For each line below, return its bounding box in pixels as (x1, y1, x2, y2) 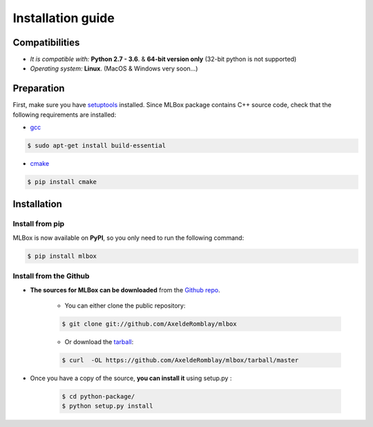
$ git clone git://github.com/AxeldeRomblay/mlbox (61, 320, 238, 328)
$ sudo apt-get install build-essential (27, 142, 166, 150)
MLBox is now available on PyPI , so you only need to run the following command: (12, 234, 245, 242)
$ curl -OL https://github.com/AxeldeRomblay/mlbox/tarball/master (61, 356, 299, 364)
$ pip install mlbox (27, 252, 97, 260)
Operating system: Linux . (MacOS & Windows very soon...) (30, 64, 198, 73)
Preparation (12, 83, 65, 95)
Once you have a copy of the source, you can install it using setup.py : (30, 374, 232, 382)
